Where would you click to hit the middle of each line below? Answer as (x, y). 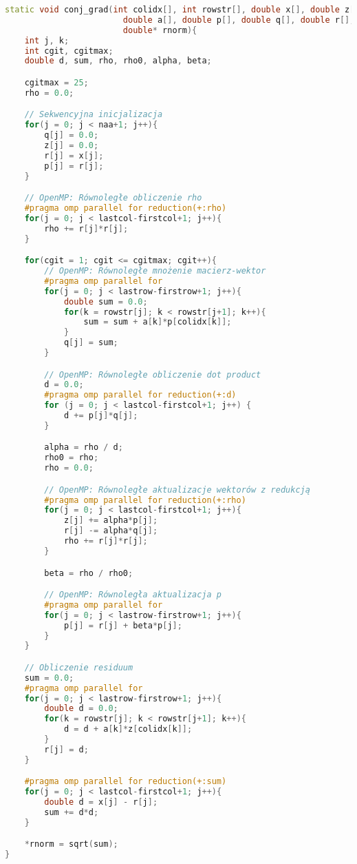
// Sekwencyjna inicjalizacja (94, 115)
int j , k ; (47, 40)
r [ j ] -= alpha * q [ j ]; (111, 531)
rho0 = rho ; (72, 458)
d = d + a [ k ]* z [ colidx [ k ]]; (128, 729)
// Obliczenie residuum (79, 667)
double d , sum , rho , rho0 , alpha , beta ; (118, 61)
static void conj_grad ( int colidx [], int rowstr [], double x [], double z (177, 10)
